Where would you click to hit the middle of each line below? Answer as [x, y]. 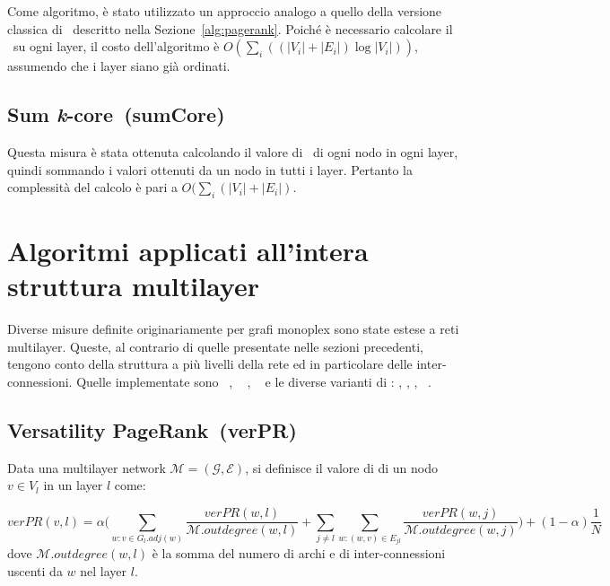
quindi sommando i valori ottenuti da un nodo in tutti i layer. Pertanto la [210, 169]
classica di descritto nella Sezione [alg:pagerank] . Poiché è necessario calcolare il [230, 28]
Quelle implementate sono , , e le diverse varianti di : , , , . [254, 382]
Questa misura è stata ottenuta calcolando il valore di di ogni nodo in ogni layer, [233, 151]
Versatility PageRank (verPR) [152, 430]
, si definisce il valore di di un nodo [342, 467]
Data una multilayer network [87, 467]
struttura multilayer [133, 286]
